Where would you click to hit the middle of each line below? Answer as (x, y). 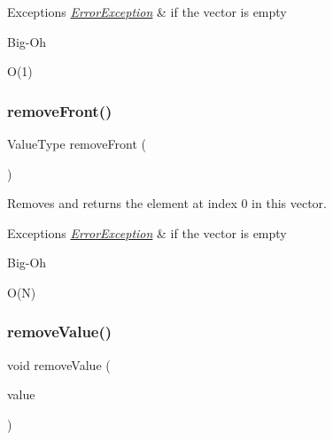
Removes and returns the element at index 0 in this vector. (167, 203)
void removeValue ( (59, 364)
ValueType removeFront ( (77, 143)
